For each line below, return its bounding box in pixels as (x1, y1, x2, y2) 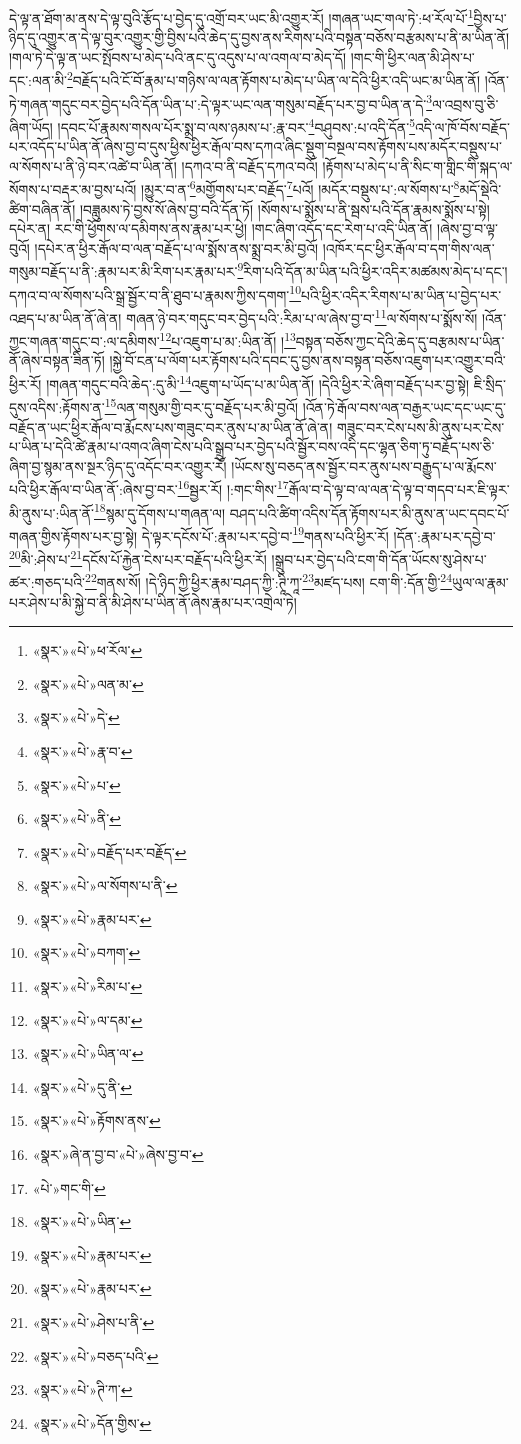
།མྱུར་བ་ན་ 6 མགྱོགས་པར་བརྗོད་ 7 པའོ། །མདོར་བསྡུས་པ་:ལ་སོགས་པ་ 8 (141, 176, 460, 200)
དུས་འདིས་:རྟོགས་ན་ (9, 396, 105, 417)
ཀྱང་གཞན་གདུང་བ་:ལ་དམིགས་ (9, 330, 160, 351)
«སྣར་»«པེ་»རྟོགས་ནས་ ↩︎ (32, 1110, 161, 1131)
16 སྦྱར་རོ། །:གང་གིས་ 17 (177, 476, 289, 499)
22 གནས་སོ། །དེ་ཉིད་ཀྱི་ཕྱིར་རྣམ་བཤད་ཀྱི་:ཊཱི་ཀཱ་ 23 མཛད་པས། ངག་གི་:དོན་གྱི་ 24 (85, 569, 453, 592)
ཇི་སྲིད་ (473, 373, 506, 394)
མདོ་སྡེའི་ (459, 179, 502, 200)
